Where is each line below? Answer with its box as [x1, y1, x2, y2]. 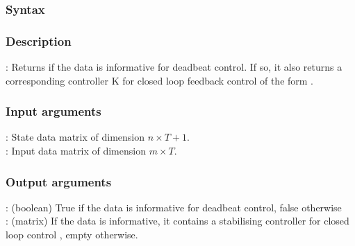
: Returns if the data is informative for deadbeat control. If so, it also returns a [6, 60, 342, 74]
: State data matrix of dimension [6, 130, 145, 144]
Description [6, 32, 72, 49]
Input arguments [6, 103, 101, 120]
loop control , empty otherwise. [6, 227, 138, 242]
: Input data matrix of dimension [6, 143, 146, 158]
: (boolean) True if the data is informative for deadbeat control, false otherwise [6, 200, 342, 214]
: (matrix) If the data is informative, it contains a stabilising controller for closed [6, 213, 349, 228]
